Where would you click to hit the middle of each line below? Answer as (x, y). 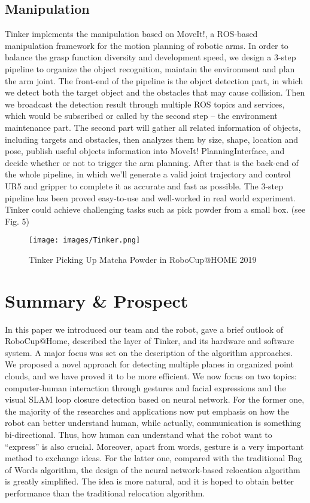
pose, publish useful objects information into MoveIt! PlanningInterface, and (145, 151)
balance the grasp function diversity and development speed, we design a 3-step (151, 57)
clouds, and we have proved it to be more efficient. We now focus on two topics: (151, 376)
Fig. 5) (17, 221)
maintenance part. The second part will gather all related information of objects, (153, 127)
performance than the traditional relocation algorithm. (105, 493)
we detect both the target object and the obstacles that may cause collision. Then (155, 92)
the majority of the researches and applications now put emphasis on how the (147, 411)
